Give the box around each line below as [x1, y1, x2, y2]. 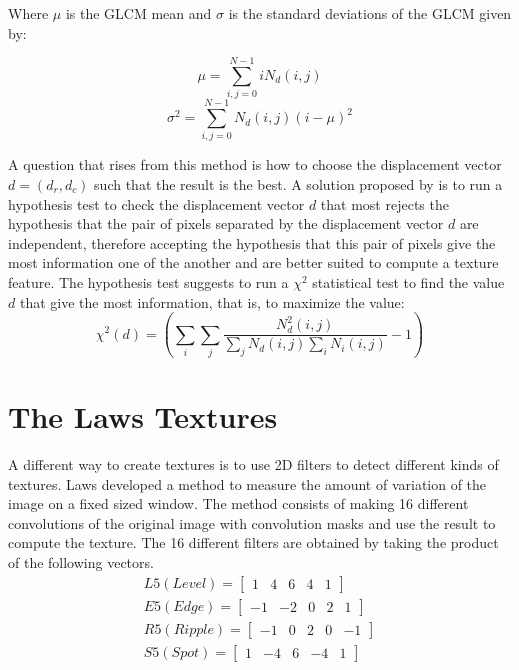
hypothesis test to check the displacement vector [8, 193, 305, 214]
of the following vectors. [8, 552, 154, 572]
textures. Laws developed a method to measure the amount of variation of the [8, 473, 487, 494]
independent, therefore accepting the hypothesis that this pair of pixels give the [8, 232, 496, 253]
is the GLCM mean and [65, 3, 212, 23]
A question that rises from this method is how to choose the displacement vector [8, 154, 502, 175]
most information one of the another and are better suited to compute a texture [8, 252, 499, 273]
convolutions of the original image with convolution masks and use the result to [8, 512, 496, 533]
